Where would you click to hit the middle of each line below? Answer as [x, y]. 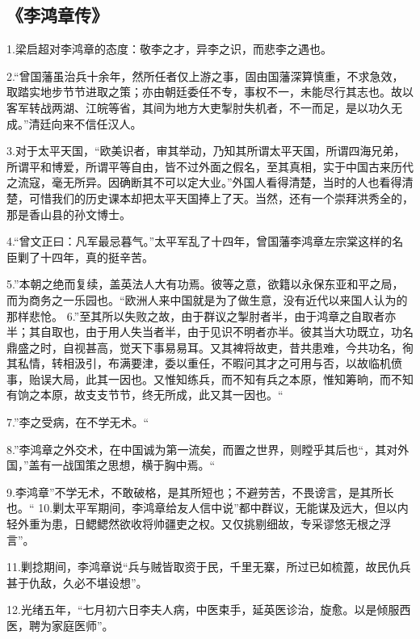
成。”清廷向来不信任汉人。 [74, 123]
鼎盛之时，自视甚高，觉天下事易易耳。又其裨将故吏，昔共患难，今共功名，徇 [210, 347]
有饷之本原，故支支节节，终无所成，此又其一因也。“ [145, 395]
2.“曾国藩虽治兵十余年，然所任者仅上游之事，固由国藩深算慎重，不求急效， [205, 76]
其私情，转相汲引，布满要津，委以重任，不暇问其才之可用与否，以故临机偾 [204, 363]
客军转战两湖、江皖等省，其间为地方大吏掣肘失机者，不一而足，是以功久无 [204, 107]
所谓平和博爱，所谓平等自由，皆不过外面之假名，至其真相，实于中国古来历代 [210, 166]
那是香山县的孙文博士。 [69, 214]
